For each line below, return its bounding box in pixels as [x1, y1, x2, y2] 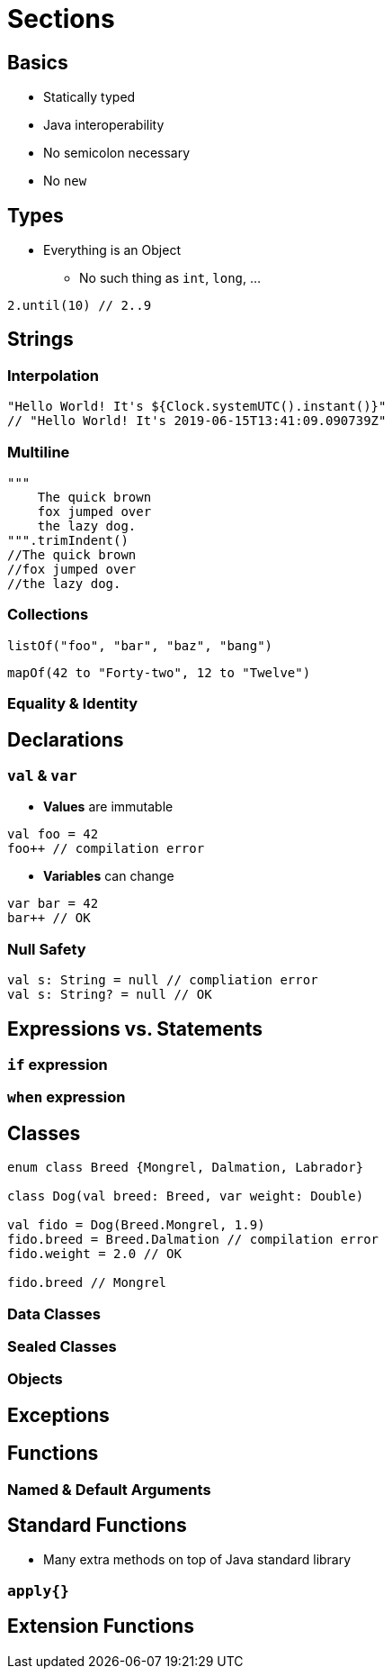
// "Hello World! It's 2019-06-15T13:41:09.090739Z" [7, 413, 387, 429]
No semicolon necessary [43, 145, 191, 161]
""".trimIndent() [7, 532, 129, 548]
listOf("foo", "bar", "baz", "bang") [7, 638, 273, 653]
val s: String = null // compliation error [7, 973, 318, 988]
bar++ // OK [7, 910, 91, 926]
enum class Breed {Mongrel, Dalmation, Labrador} [7, 1160, 364, 1175]
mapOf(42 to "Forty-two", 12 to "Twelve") [7, 665, 311, 680]
